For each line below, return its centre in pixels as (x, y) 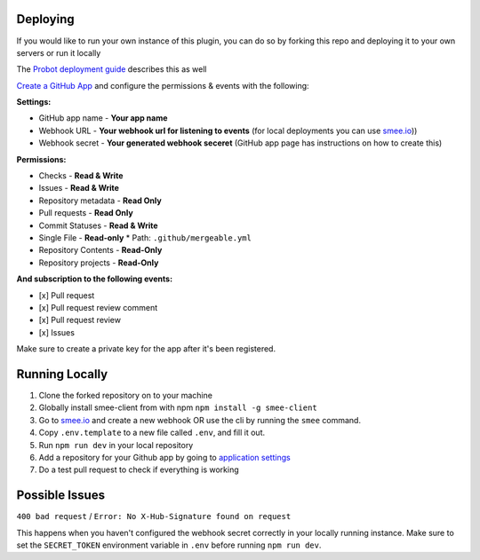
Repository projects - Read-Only (99, 263)
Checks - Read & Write (81, 176)
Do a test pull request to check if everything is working (139, 469)
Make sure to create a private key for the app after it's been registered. (146, 349)
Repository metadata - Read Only (100, 201)
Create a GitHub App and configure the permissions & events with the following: (163, 85)
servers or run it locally (59, 52)
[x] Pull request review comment (98, 307)
